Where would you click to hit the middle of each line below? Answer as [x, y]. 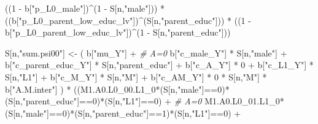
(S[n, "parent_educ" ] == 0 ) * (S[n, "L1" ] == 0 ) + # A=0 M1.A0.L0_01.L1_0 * [145, 101]
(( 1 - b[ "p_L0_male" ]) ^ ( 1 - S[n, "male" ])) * [85, 8]
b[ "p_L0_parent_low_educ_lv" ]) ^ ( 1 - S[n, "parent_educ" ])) [118, 32]
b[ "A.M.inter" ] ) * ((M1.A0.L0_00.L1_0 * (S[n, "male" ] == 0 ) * [117, 89]
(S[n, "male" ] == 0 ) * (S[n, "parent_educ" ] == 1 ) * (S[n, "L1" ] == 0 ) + [123, 113]
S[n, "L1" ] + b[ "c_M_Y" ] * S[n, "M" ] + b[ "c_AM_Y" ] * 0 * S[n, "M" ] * [136, 76]
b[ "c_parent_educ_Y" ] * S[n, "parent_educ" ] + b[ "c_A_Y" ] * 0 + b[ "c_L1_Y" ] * [159, 65]
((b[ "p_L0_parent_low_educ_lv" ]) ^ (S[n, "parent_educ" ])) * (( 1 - [128, 20]
